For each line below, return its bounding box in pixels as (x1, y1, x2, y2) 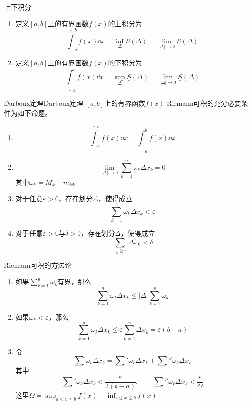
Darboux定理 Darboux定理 (4, 98, 84, 108)
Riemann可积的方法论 (4, 260, 72, 270)
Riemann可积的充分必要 (167, 98, 241, 108)
